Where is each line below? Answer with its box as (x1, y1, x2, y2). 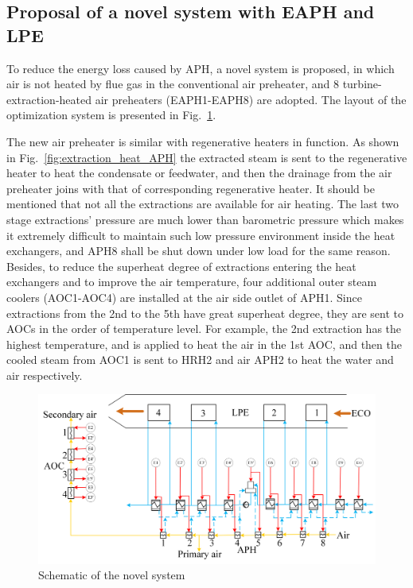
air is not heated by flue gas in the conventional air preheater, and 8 (6, 75, 339, 92)
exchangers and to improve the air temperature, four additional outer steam (6, 273, 377, 290)
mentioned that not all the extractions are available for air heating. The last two (6, 195, 399, 212)
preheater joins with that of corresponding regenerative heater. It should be (6, 180, 375, 196)
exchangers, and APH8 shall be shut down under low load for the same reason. (6, 242, 391, 259)
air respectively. (6, 366, 83, 383)
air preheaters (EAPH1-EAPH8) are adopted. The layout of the (95, 91, 407, 107)
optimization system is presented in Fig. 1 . (6, 106, 216, 123)
